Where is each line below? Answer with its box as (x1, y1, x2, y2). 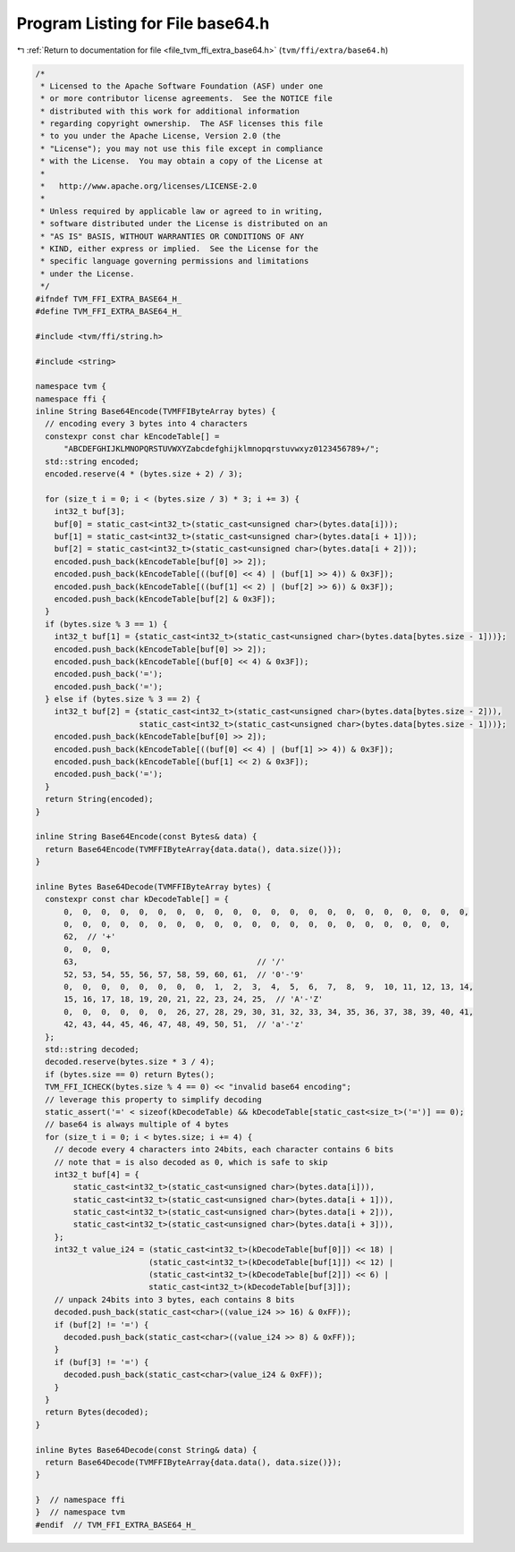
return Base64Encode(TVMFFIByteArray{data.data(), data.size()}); (45, 844, 342, 854)
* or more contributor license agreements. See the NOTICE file (40, 94, 333, 104)
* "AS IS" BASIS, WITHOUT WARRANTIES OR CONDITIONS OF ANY (40, 231, 305, 241)
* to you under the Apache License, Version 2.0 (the (40, 131, 281, 141)
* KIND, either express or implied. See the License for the (40, 244, 319, 254)
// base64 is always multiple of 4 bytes (45, 1119, 230, 1130)
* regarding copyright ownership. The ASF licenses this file (40, 119, 324, 129)
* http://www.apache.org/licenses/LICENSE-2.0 (40, 181, 257, 191)
